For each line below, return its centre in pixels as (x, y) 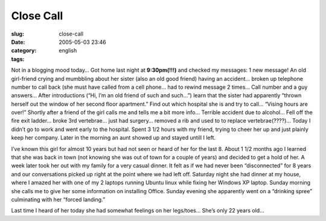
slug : (18, 34)
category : (24, 51)
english (68, 51)
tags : (18, 59)
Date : (18, 42)
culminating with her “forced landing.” (58, 199)
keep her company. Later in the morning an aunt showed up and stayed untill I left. (113, 138)
